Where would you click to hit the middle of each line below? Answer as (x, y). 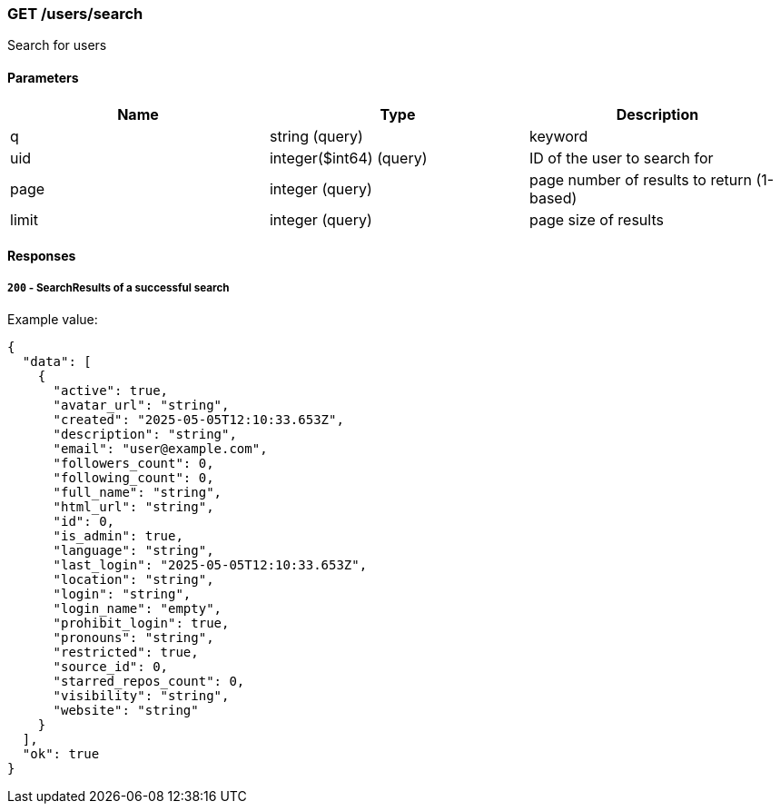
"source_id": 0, (111, 666)
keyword (558, 136)
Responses (42, 256)
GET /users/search (75, 14)
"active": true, (111, 390)
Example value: (53, 319)
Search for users (57, 45)
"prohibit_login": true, (141, 623)
